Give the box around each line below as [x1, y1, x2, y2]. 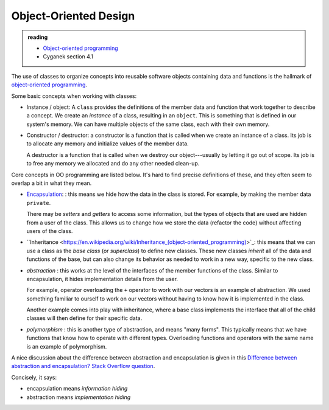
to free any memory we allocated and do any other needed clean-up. [26, 160, 200, 167]
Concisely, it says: [11, 374, 57, 381]
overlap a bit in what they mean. [11, 179, 92, 187]
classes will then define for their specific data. [26, 314, 143, 322]
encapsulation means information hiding [26, 385, 128, 392]
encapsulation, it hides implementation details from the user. [26, 275, 179, 282]
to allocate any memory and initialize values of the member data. [26, 140, 189, 147]
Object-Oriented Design [11, 9, 135, 23]
